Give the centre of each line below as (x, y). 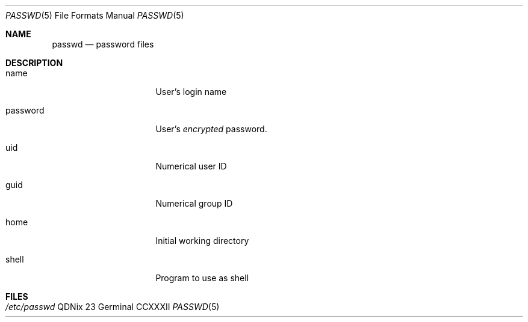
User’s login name (191, 92)
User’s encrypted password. (211, 129)
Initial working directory (202, 241)
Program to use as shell (202, 278)
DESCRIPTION (34, 63)
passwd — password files (103, 44)
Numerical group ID (194, 203)
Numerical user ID (191, 166)
